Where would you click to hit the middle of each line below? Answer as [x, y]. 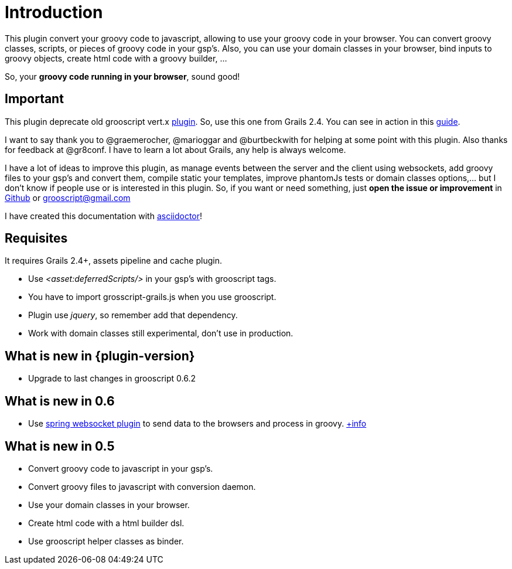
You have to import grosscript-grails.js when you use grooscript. [152, 297]
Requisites [36, 238]
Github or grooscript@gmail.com [68, 197]
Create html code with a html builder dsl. [106, 523]
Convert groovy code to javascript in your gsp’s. [121, 468]
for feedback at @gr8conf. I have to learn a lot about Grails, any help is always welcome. [175, 149]
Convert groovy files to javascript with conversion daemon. [142, 486]
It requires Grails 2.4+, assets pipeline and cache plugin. [113, 261]
